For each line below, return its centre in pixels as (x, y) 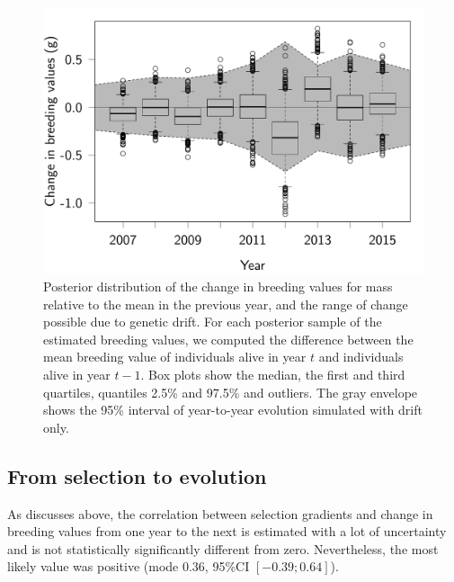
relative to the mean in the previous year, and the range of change (226, 304)
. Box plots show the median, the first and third (273, 375)
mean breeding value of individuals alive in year (175, 357)
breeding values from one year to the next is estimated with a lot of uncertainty (227, 531)
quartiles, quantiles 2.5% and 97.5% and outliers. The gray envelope (231, 392)
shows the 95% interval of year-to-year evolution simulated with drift (233, 410)
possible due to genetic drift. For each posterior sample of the (213, 322)
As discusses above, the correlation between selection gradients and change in (220, 513)
